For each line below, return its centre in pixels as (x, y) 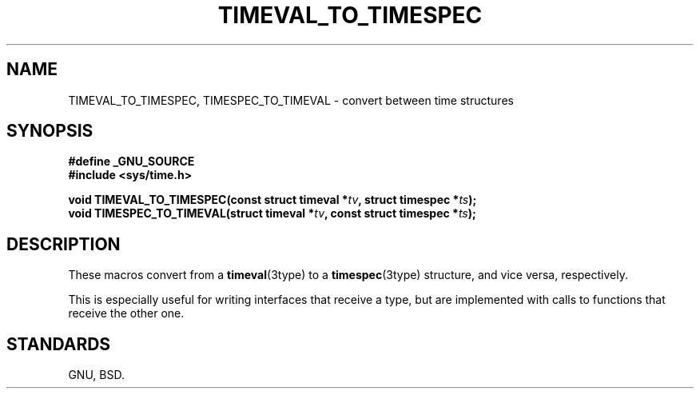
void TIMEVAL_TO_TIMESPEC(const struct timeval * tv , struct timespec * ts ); (272, 200)
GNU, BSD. (96, 375)
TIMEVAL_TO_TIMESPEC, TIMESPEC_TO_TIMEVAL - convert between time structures (291, 100)
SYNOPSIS (50, 131)
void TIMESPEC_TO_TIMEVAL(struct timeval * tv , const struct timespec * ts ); (272, 213)
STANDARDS (59, 344)
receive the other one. (126, 313)
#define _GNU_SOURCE (131, 162)
